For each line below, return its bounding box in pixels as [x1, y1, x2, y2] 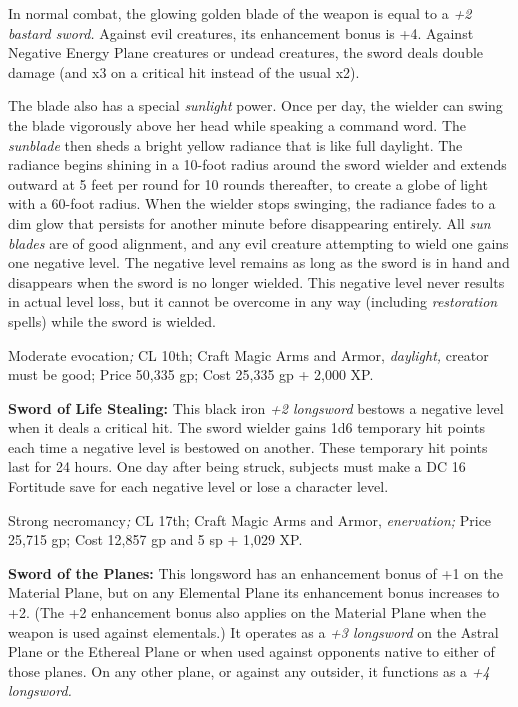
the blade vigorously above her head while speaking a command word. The [8, 114, 466, 135]
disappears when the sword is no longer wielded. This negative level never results [8, 271, 505, 292]
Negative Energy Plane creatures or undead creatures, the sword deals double [8, 42, 484, 63]
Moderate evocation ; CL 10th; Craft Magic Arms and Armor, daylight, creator [8, 344, 489, 365]
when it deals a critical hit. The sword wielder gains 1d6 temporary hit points [8, 417, 485, 438]
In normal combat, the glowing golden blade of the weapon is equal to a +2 [8, 3, 472, 23]
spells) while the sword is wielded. [8, 310, 216, 331]
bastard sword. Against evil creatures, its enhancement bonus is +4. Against [8, 22, 474, 43]
